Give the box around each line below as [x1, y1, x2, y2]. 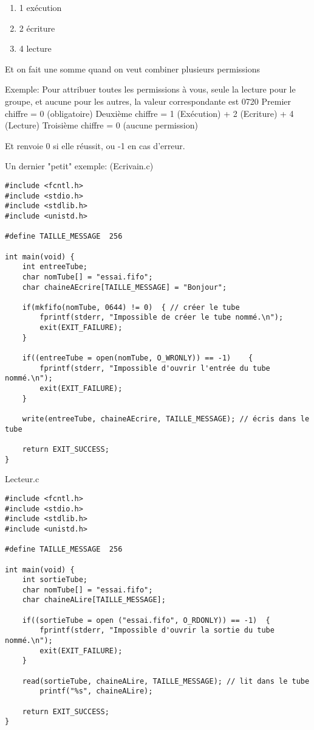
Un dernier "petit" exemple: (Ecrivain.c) [5, 160, 154, 172]
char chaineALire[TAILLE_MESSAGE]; [22, 595, 166, 605]
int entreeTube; [22, 262, 88, 272]
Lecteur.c [5, 472, 39, 485]
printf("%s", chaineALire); [39, 687, 153, 696]
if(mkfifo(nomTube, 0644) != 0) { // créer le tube [22, 303, 240, 312]
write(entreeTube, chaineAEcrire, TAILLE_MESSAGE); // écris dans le [22, 415, 310, 424]
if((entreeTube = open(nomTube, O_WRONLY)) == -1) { [22, 354, 253, 363]
